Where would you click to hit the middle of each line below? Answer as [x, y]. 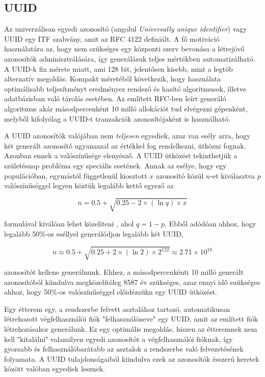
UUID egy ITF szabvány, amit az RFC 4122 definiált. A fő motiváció [112, 38]
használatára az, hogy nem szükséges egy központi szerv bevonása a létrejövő [124, 49]
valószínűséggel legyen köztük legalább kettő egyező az [89, 185]
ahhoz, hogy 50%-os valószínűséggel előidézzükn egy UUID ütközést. [111, 292]
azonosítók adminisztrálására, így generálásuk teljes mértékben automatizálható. [130, 58]
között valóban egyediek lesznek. [55, 369]
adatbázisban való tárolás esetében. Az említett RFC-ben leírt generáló [115, 98]
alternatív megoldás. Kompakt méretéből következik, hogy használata [113, 79]
